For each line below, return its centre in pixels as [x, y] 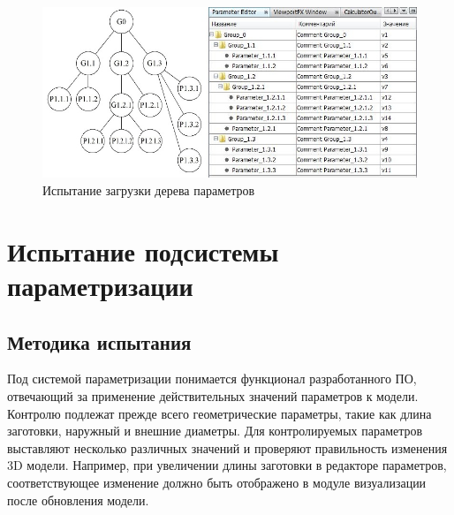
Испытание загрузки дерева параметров [149, 190]
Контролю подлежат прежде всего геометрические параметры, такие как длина [219, 413]
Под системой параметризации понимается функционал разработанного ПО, [212, 379]
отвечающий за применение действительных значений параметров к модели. [213, 396]
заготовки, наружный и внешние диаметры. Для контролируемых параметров [215, 431]
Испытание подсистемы [143, 250]
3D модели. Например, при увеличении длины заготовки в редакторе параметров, [227, 465]
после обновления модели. [78, 500]
